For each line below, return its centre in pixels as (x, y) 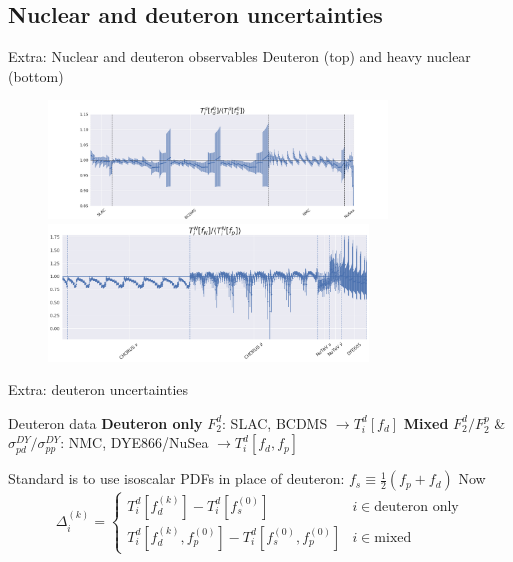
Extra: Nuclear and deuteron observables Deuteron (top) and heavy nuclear (239, 56)
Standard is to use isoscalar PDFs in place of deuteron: (176, 478)
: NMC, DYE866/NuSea (134, 442)
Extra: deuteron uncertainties (98, 389)
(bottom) (36, 75)
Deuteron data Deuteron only (105, 422)
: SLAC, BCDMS (275, 422)
